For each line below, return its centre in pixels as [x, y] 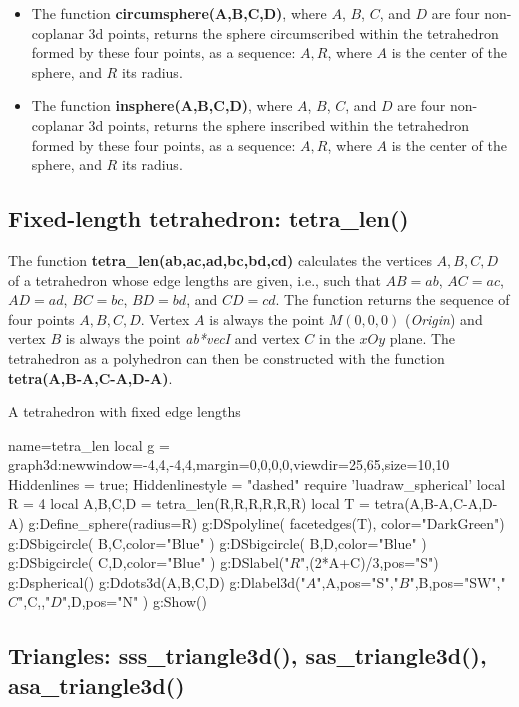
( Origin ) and [443, 318]
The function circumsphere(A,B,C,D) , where [179, 13]
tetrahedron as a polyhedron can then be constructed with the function [226, 357]
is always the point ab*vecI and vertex [182, 338]
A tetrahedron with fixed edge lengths [124, 411]
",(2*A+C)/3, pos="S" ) [369, 562]
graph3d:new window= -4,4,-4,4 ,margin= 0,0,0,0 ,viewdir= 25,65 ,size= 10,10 [229, 464]
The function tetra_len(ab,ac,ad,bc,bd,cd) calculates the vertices [220, 259]
